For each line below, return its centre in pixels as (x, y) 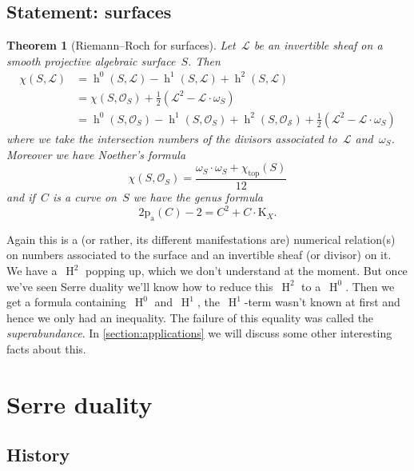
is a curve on (84, 197)
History (38, 455)
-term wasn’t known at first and (322, 302)
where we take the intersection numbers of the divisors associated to (172, 138)
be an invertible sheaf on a (318, 45)
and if (21, 197)
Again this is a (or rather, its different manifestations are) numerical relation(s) (201, 239)
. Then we (370, 286)
